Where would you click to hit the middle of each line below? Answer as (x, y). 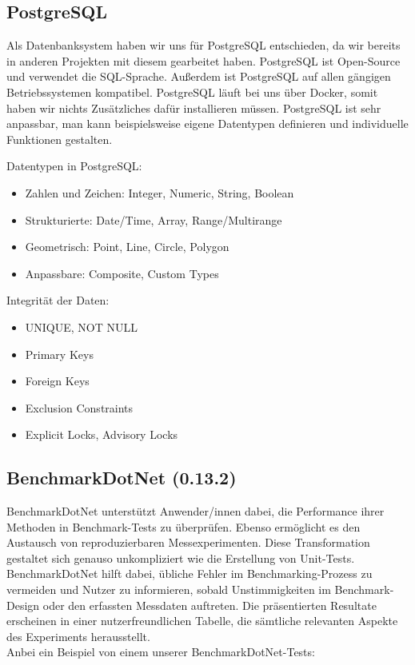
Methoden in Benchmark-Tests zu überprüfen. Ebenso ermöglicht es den (184, 526)
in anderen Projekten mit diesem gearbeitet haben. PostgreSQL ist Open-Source (204, 60)
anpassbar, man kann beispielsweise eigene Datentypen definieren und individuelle (207, 123)
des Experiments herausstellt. (78, 636)
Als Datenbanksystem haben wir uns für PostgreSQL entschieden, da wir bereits (204, 45)
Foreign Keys (57, 381)
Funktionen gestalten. (60, 139)
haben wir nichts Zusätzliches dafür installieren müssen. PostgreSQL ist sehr (194, 108)
